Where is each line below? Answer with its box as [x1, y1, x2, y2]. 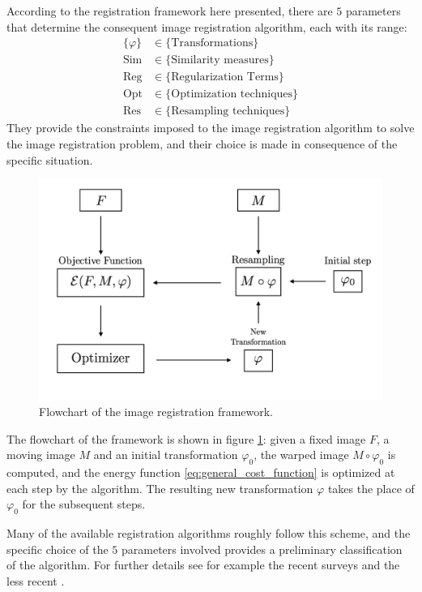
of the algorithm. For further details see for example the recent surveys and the [6, 556, 400, 573]
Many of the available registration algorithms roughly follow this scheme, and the [6, 525, 411, 542]
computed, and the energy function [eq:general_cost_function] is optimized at [6, 464, 395, 481]
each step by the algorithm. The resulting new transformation [6, 479, 313, 496]
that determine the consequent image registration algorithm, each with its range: [6, 18, 407, 35]
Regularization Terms [171, 71, 279, 84]
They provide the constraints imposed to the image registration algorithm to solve [6, 119, 415, 136]
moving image [6, 446, 75, 463]
